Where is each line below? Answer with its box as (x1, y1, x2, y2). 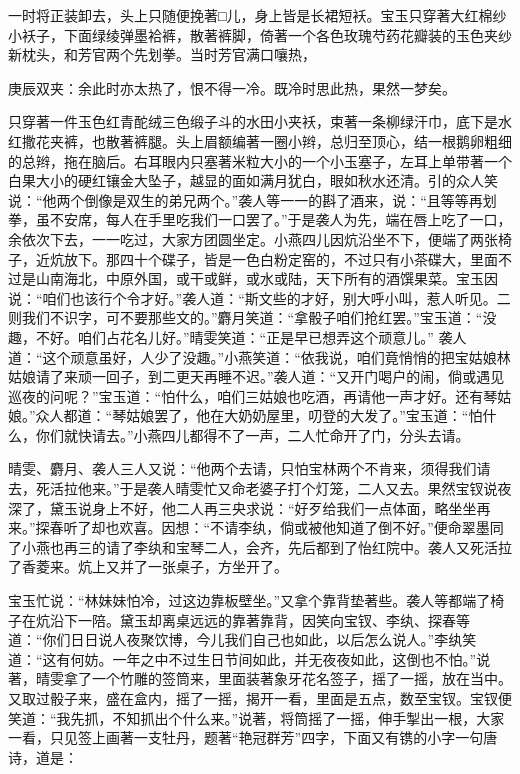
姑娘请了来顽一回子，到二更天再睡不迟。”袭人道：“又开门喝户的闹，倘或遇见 (8, 366, 505, 387)
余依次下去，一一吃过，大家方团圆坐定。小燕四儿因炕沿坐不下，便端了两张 (8, 228, 498, 249)
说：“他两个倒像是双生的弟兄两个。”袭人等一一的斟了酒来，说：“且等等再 (8, 189, 483, 210)
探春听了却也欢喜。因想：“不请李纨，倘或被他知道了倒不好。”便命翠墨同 (35, 517, 504, 538)
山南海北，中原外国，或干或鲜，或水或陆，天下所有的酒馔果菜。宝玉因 (35, 268, 498, 289)
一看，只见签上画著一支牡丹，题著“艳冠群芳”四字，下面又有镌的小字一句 (8, 727, 484, 748)
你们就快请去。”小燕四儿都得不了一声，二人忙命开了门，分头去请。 (35, 424, 470, 445)
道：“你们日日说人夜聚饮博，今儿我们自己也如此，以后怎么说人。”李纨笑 (8, 629, 477, 650)
